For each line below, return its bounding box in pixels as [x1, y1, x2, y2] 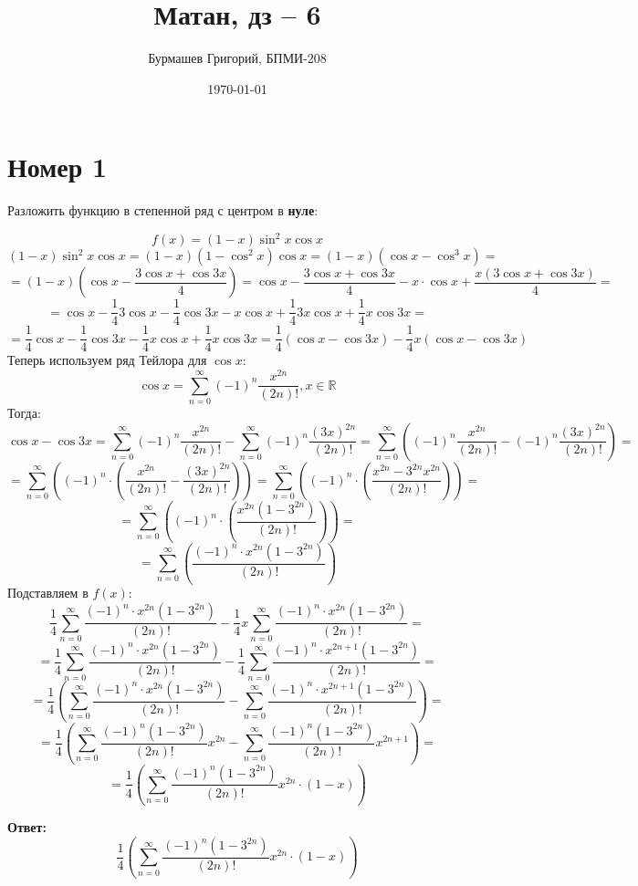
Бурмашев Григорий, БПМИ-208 [148, 48, 327, 68]
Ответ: [7, 818, 47, 837]
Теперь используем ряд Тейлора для [7, 350, 207, 370]
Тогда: [7, 402, 41, 422]
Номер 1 [7, 148, 108, 185]
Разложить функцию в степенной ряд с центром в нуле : [7, 201, 319, 220]
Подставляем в [7, 583, 89, 602]
